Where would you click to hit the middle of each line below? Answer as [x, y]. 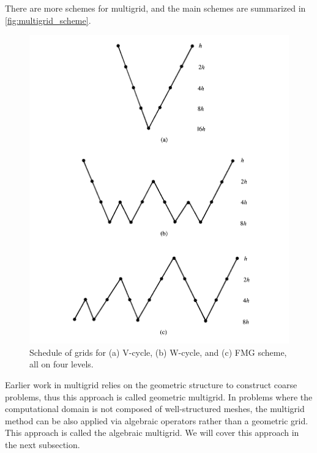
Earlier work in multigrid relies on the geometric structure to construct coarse [151, 384]
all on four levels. [62, 364]
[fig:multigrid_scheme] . [48, 20]
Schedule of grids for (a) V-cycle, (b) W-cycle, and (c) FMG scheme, [158, 352]
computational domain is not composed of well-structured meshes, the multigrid [155, 409]
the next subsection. [43, 444]
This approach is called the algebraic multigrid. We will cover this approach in [152, 433]
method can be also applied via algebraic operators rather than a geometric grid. [157, 420]
